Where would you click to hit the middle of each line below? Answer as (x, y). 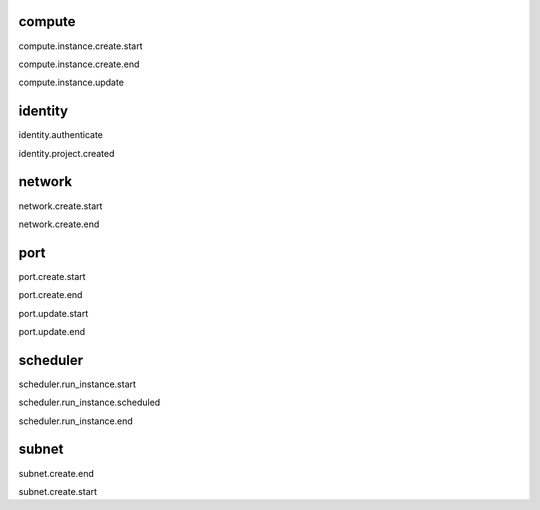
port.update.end (51, 331)
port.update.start (53, 313)
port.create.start (52, 276)
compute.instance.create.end (79, 64)
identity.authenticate (61, 135)
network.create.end (59, 224)
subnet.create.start (58, 491)
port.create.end (50, 295)
